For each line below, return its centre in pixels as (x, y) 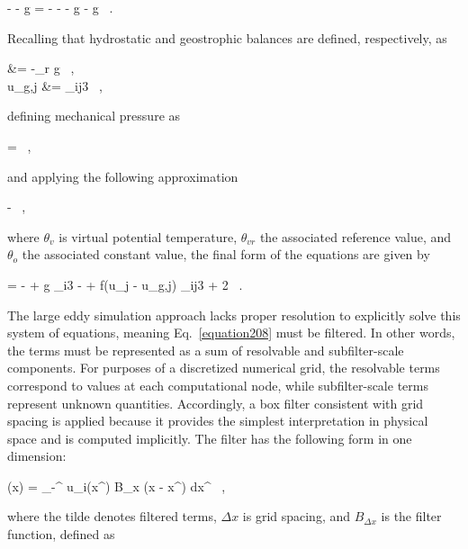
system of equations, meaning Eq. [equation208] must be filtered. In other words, (231, 333)
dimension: (37, 456)
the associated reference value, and (355, 236)
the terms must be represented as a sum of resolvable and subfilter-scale (206, 350)
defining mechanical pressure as (94, 116)
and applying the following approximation (123, 176)
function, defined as (61, 534)
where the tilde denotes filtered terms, (112, 516)
